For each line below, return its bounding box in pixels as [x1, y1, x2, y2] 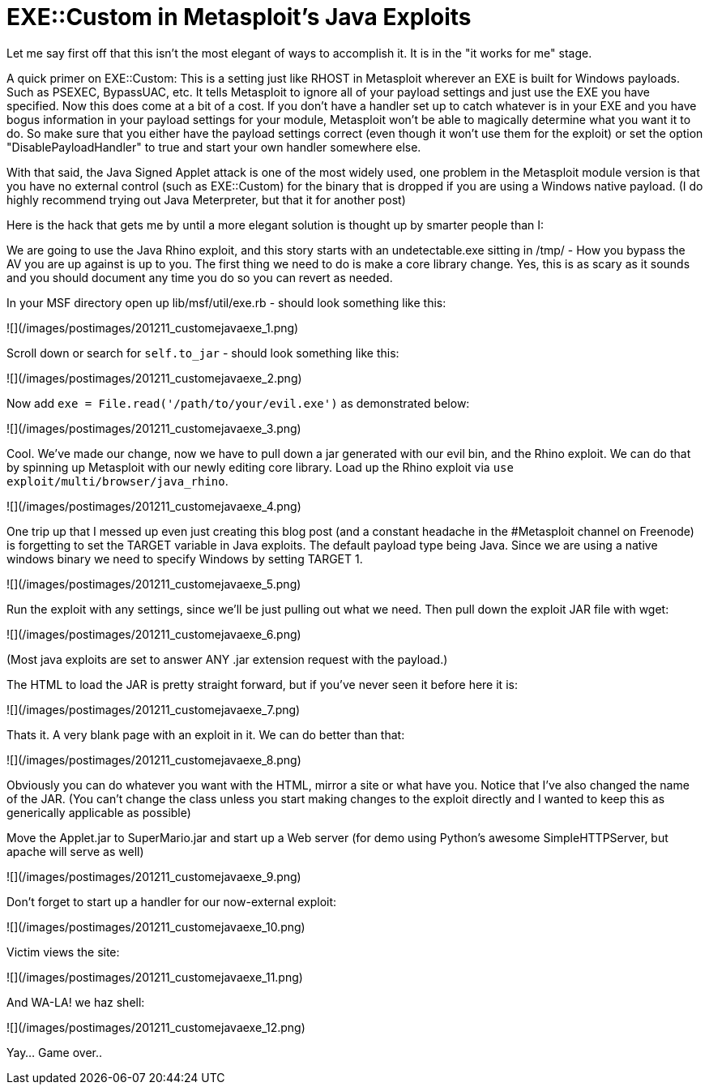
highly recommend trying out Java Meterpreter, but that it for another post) [6, 192, 406, 207]
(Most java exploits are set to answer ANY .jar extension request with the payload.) [6, 652, 448, 666]
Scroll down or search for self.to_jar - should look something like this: [6, 345, 399, 360]
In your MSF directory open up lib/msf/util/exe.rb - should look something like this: [6, 295, 446, 310]
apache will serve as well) [6, 844, 144, 858]
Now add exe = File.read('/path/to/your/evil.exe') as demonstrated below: [6, 396, 470, 410]
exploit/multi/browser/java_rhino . [6, 473, 229, 488]
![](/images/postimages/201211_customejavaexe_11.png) [6, 969, 303, 984]
